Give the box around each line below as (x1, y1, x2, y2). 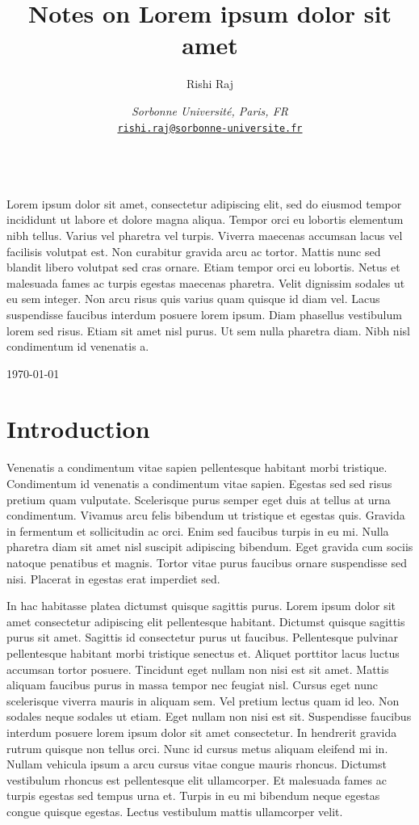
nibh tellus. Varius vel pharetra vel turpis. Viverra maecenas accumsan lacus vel (6, 226, 403, 243)
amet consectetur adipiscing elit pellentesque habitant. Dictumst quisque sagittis (6, 612, 405, 629)
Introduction (6, 412, 150, 445)
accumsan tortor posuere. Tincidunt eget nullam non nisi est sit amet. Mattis (6, 660, 389, 677)
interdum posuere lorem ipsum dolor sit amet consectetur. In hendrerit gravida (6, 723, 397, 740)
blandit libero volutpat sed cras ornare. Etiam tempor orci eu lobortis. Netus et (6, 259, 400, 276)
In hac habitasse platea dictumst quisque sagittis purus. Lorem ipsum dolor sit (6, 597, 396, 614)
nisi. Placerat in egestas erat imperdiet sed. (6, 570, 220, 587)
